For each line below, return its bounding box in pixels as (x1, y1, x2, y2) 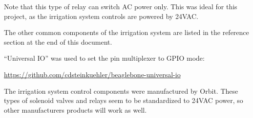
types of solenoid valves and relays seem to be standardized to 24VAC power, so (4, 95, 243, 105)
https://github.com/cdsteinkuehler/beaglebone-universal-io (4, 69, 181, 79)
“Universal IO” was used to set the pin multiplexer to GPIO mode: (4, 53, 205, 63)
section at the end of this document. (4, 36, 112, 47)
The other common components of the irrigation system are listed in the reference (4, 27, 249, 37)
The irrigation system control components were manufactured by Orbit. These (4, 85, 238, 96)
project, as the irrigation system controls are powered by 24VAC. (4, 11, 198, 21)
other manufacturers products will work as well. (4, 104, 147, 115)
